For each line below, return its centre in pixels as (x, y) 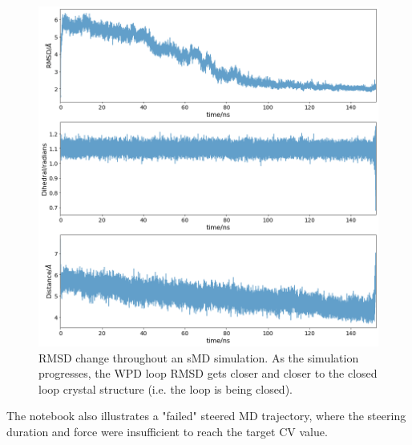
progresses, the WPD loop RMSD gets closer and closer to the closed (208, 373)
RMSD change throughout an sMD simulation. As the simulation (199, 357)
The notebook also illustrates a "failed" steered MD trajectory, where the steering (206, 416)
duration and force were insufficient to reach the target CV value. (167, 431)
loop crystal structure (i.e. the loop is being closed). (166, 388)
